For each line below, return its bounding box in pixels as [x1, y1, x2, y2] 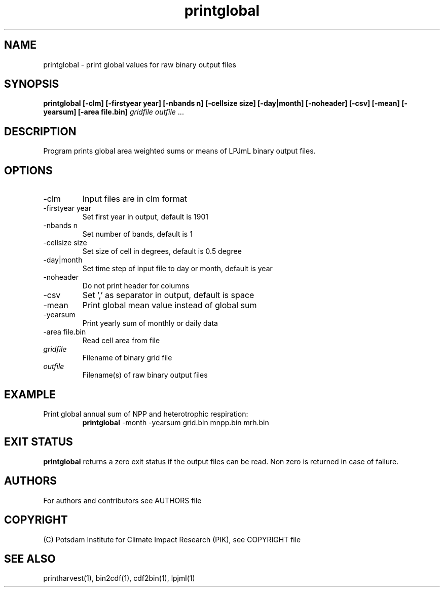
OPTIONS [4, 164, 53, 177]
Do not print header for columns [82, 281, 190, 290]
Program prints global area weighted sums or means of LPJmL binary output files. [43, 146, 316, 156]
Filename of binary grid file [82, 353, 172, 362]
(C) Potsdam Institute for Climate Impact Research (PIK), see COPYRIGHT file [43, 535, 301, 544]
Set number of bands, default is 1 [82, 230, 193, 239]
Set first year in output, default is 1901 [82, 212, 208, 221]
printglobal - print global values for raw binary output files [43, 60, 236, 69]
